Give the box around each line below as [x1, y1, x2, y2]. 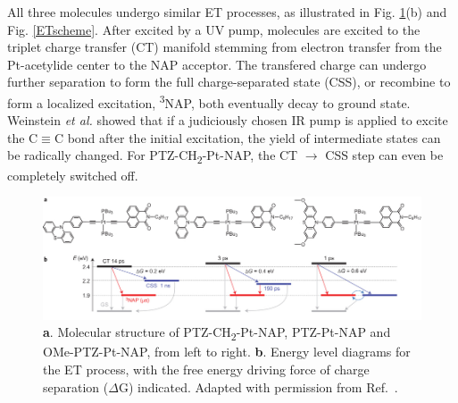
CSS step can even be [325, 146, 444, 164]
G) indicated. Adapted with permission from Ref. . [118, 377, 398, 396]
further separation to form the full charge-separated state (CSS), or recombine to [7, 72, 451, 91]
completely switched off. [7, 165, 138, 184]
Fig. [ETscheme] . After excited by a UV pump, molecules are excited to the [7, 20, 421, 38]
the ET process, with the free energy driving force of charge [43, 360, 370, 379]
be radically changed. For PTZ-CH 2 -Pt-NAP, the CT [7, 146, 298, 167]
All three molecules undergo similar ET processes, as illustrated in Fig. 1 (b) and [7, 3, 447, 21]
